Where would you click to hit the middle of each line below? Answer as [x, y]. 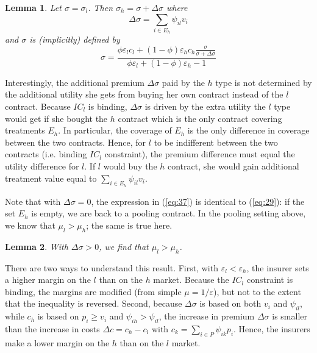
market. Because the [191, 280]
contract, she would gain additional [233, 166]
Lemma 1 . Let [33, 7]
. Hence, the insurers [272, 328]
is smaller [290, 316]
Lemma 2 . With [37, 246]
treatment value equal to [51, 178]
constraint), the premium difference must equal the [200, 154]
